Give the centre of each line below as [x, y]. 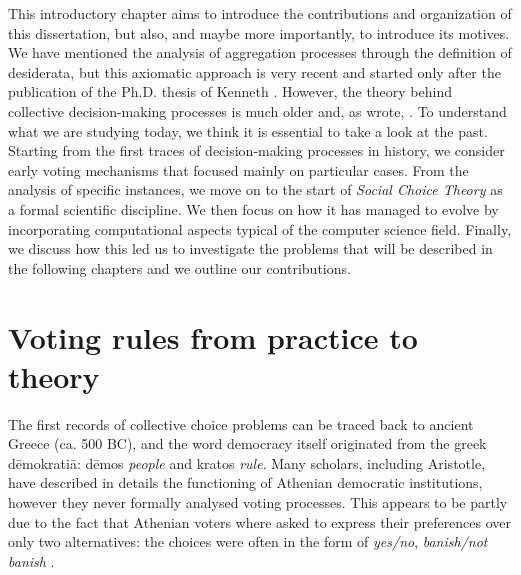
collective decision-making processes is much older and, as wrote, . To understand [257, 110]
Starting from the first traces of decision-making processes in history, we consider [256, 150]
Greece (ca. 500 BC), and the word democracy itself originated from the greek [247, 443]
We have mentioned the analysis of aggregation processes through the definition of [260, 52]
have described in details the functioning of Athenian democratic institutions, [245, 482]
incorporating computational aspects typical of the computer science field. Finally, [260, 228]
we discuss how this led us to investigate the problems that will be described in [250, 248]
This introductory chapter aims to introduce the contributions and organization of [260, 13]
